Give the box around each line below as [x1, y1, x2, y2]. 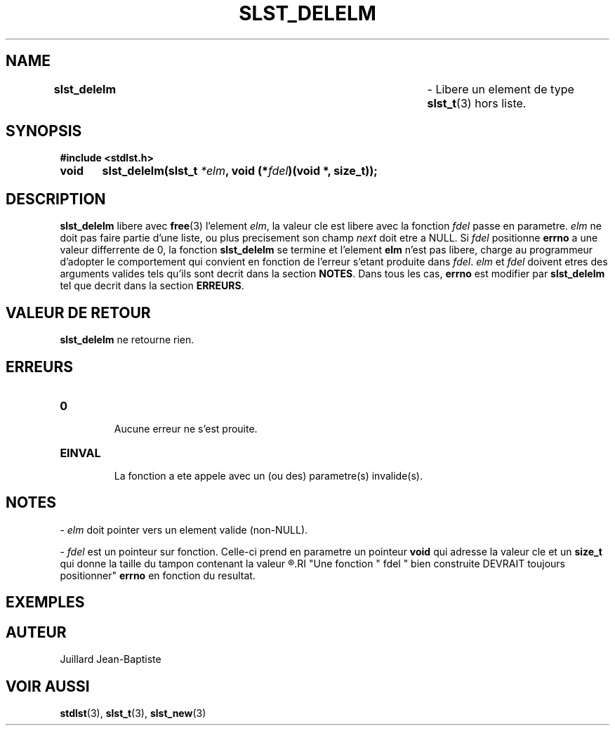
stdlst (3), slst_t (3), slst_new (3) [60, 706, 206, 719]
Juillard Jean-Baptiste [60, 653, 161, 666]
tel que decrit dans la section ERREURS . [60, 279, 244, 292]
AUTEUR [6, 623, 67, 641]
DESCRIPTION [6, 190, 106, 208]
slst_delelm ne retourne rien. [60, 334, 194, 346]
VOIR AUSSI [6, 677, 90, 695]
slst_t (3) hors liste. [427, 96, 527, 110]
